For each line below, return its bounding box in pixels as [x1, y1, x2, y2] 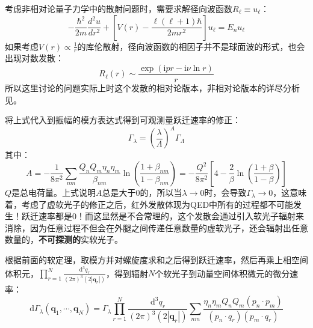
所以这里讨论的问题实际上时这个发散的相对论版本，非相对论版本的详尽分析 [5, 82, 300, 94]
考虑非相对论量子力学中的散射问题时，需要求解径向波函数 [5, 2, 232, 14]
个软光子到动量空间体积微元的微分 [155, 267, 290, 279]
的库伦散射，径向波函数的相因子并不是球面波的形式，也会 [77, 40, 305, 52]
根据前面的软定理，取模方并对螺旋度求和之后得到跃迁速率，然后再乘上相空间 [5, 253, 308, 266]
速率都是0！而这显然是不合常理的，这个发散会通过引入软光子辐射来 [38, 210, 304, 222]
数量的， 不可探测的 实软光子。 [5, 233, 123, 246]
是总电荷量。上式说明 [11, 186, 96, 198]
